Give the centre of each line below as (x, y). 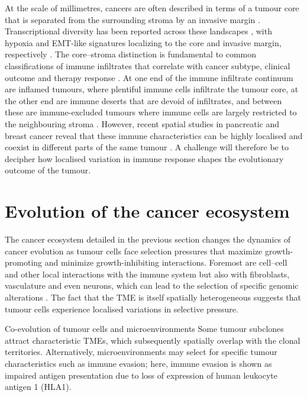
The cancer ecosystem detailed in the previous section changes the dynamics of (148, 239)
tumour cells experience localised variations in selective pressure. (122, 309)
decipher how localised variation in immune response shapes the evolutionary (144, 158)
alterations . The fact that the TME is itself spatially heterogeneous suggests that (153, 297)
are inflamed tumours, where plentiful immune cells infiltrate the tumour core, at (152, 89)
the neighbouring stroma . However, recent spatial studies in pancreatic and (142, 123)
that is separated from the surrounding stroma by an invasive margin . (133, 19)
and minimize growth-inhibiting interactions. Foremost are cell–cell (166, 262)
